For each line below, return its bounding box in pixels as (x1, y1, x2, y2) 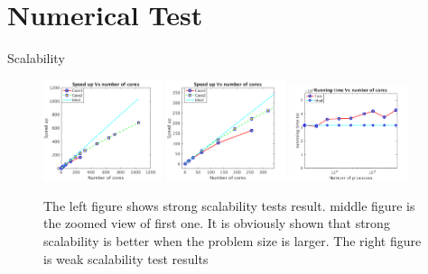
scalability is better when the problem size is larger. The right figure (43, 231, 422, 250)
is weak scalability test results (43, 249, 209, 268)
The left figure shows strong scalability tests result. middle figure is (43, 196, 415, 215)
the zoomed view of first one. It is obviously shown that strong (43, 214, 390, 233)
